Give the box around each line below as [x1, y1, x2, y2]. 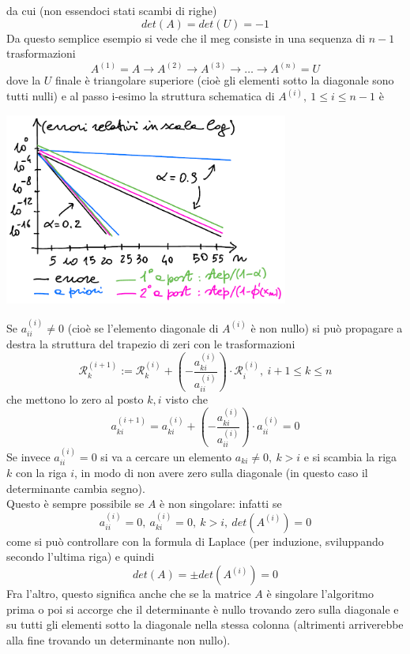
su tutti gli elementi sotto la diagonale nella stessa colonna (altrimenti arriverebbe [6, 616, 404, 633]
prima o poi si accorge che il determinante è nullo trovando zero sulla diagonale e [6, 600, 399, 617]
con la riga [15, 464, 67, 481]
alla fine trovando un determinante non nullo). [6, 631, 231, 648]
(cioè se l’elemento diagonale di [67, 319, 219, 336]
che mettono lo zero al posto [6, 391, 144, 408]
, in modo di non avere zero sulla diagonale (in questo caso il [74, 464, 368, 481]
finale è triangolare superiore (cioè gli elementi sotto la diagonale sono [55, 72, 394, 88]
